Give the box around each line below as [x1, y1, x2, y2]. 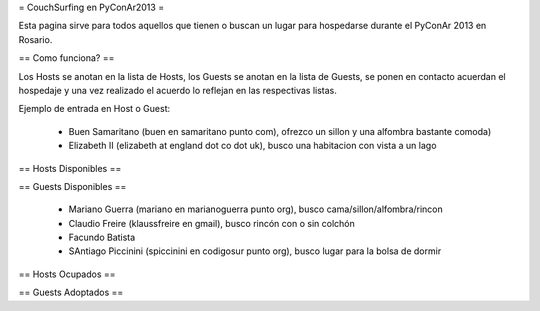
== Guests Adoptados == [18, 286, 124, 299]
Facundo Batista [68, 231, 136, 244]
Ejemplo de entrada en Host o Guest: [18, 103, 171, 115]
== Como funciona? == [18, 52, 115, 64]
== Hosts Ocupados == [18, 268, 116, 280]
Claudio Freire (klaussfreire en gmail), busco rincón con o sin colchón [68, 217, 355, 229]
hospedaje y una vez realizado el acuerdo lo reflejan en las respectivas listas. [18, 84, 337, 96]
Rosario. [18, 33, 53, 45]
